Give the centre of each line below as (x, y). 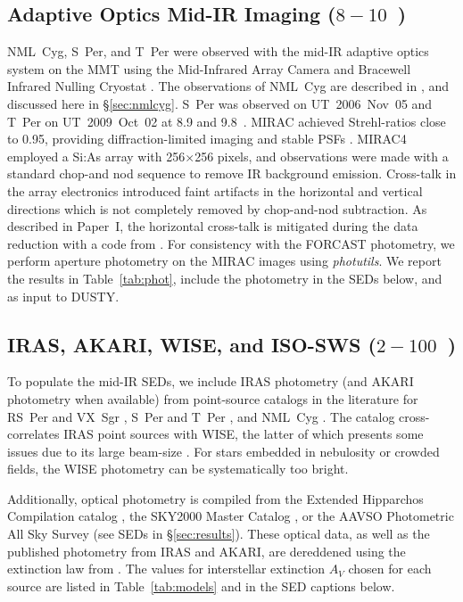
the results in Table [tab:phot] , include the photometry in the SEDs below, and (225, 278)
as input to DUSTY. (63, 296)
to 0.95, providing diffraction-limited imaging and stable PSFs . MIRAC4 (207, 139)
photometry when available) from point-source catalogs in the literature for (213, 398)
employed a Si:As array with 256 (96, 156)
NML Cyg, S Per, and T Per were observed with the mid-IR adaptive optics (218, 51)
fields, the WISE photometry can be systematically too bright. (178, 469)
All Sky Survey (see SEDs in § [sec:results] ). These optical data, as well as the (219, 534)
